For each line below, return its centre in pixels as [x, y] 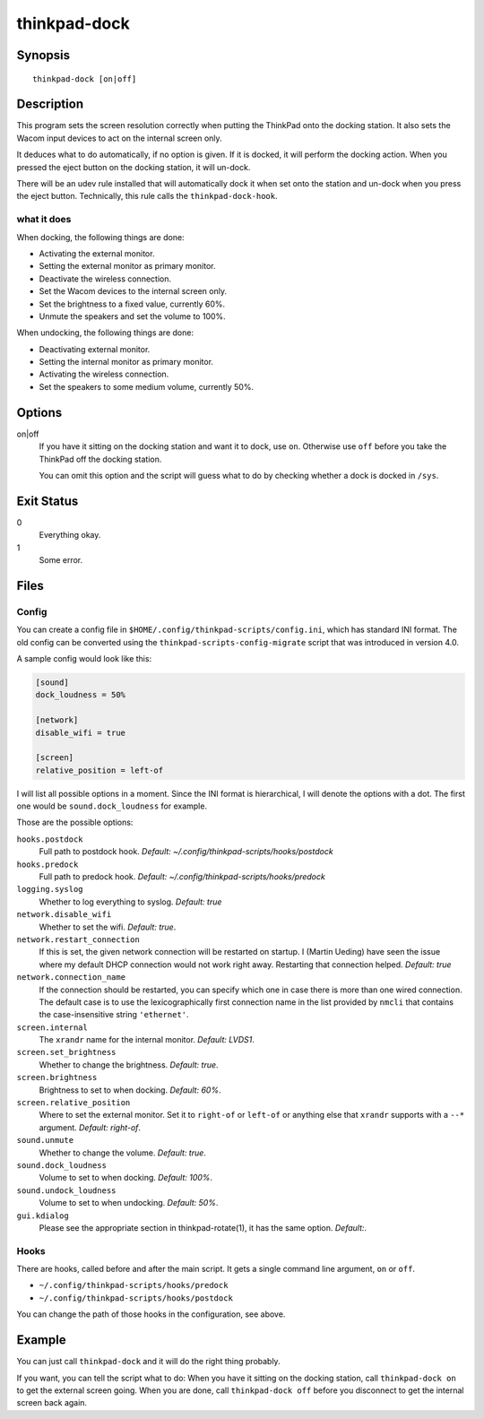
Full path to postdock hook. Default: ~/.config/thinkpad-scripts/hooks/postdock [186, 852]
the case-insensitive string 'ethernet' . [114, 1015]
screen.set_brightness [66, 1052]
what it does [44, 220]
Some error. [61, 560]
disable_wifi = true [80, 732]
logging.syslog [50, 889]
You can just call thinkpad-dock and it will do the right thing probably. [149, 1362]
